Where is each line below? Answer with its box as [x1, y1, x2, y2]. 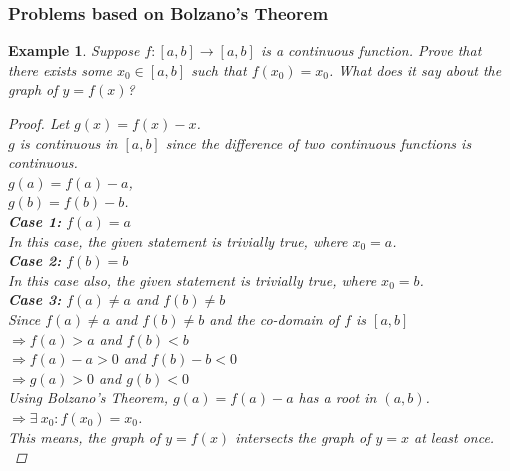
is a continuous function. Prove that [260, 40, 482, 61]
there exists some [8, 59, 113, 80]
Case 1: [8, 210, 62, 231]
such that [191, 59, 247, 80]
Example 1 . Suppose [8, 40, 140, 61]
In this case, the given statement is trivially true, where [8, 230, 348, 251]
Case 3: [8, 289, 62, 310]
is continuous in [19, 132, 118, 153]
